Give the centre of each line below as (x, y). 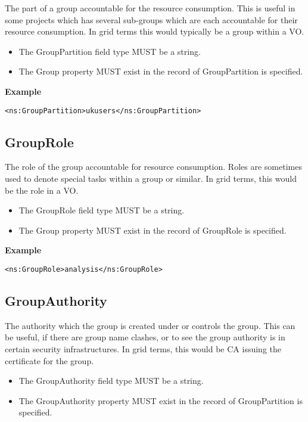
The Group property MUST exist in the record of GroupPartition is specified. (161, 71)
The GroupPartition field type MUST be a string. (110, 51)
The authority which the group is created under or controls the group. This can (150, 325)
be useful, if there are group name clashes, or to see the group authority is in (145, 337)
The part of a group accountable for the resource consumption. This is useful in (150, 8)
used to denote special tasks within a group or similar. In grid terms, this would (151, 179)
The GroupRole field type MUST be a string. (102, 210)
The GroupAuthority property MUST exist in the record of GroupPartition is (161, 400)
